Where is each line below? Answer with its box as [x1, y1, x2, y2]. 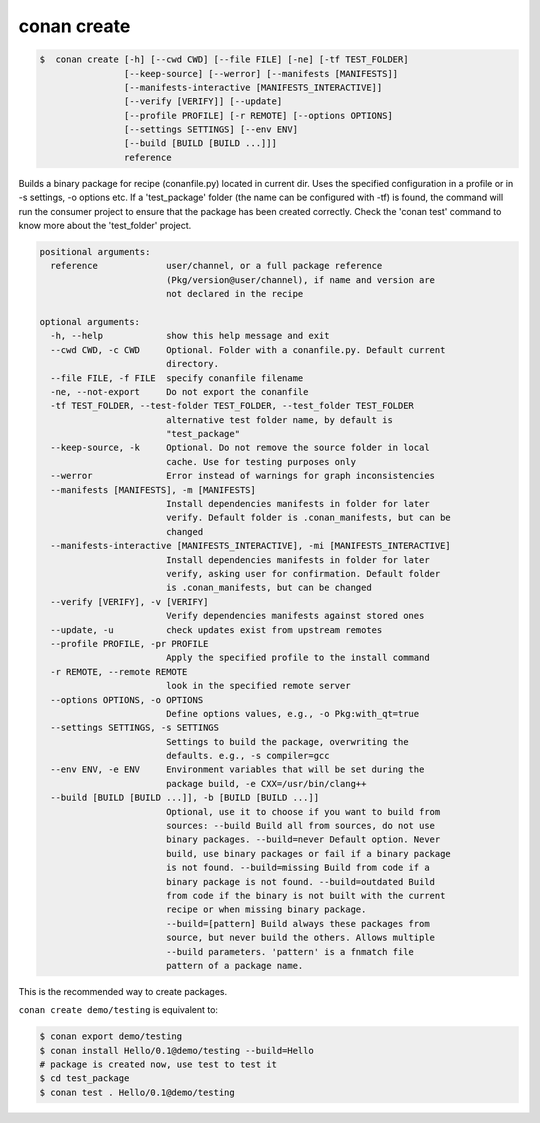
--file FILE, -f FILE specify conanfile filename [50, 372, 304, 384]
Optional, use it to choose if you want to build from [165, 806, 441, 817]
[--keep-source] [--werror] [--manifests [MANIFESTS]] [123, 68, 399, 79]
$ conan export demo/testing [39, 1031, 183, 1042]
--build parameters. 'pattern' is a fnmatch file [165, 946, 415, 957]
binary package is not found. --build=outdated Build [165, 876, 435, 887]
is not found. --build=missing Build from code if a [165, 862, 430, 874]
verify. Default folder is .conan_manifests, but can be [165, 512, 452, 524]
